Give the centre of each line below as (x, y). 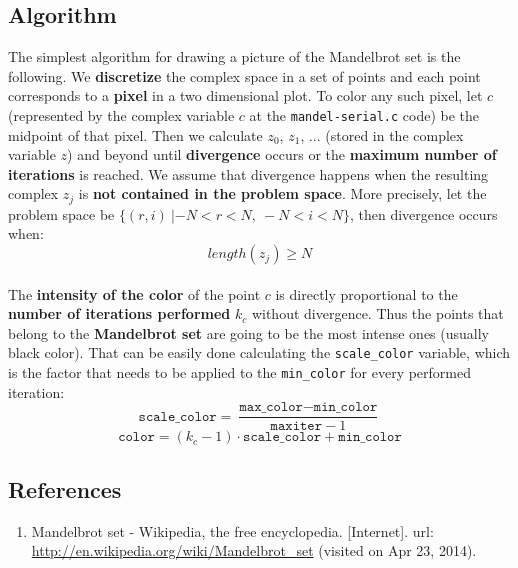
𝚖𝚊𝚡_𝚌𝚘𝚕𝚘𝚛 (271, 407)
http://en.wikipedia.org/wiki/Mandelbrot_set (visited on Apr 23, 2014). (254, 550)
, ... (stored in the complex (382, 134)
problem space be (61, 213)
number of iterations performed (119, 313)
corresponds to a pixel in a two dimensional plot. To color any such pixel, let (245, 95)
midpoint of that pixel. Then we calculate (135, 134)
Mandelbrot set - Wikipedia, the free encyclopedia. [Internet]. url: (232, 530)
